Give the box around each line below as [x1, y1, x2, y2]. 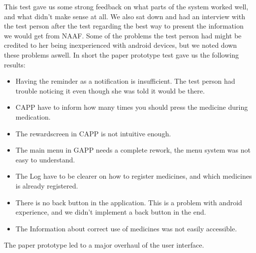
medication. [15, 111, 51, 122]
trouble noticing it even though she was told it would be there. [15, 85, 205, 95]
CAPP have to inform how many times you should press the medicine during [15, 102, 248, 112]
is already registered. [15, 180, 78, 190]
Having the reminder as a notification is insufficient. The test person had [15, 76, 235, 86]
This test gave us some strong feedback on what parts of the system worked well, [4, 1, 249, 11]
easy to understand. [15, 154, 75, 164]
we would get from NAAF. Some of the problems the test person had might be [4, 30, 242, 40]
